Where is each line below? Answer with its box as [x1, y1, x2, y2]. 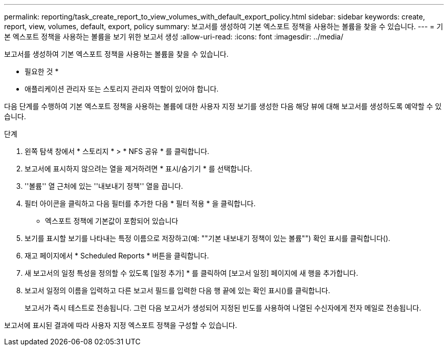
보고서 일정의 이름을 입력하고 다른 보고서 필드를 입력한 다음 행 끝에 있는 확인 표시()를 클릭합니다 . [25, 286, 330, 295]
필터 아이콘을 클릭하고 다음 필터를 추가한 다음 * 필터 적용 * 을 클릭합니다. [25, 199, 256, 208]
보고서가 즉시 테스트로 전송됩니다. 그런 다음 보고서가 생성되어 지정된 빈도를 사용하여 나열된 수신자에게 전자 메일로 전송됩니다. [25, 303, 421, 312]
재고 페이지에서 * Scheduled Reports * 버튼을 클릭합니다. [25, 251, 209, 260]
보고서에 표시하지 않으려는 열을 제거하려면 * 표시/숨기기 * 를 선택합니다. [25, 164, 252, 173]
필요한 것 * [25, 67, 59, 76]
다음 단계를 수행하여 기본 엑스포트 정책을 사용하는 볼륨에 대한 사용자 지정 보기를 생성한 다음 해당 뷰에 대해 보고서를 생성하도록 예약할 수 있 [4, 102, 442, 111]
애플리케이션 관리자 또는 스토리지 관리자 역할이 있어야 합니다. [25, 84, 219, 93]
